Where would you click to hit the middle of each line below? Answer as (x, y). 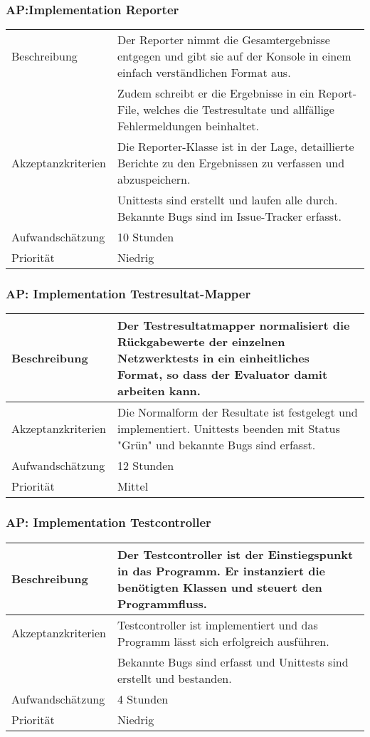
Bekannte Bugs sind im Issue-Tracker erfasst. (229, 216)
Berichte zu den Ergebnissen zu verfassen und (231, 163)
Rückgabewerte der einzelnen (201, 342)
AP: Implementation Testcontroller (109, 522)
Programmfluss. (162, 603)
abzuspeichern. (154, 179)
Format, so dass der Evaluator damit (223, 375)
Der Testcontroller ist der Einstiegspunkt (236, 554)
